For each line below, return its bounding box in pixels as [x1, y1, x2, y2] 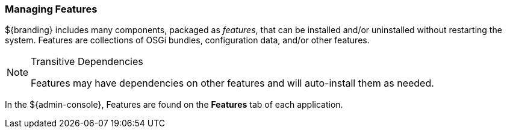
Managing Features [5, 3, 98, 15]
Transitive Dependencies [31, 55, 143, 68]
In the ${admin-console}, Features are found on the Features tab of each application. [5, 99, 343, 110]
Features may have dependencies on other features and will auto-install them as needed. [31, 77, 434, 90]
